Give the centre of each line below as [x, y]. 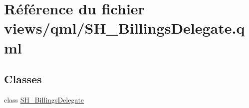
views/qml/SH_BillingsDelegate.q [124, 28]
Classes [23, 79]
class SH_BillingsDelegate [44, 99]
